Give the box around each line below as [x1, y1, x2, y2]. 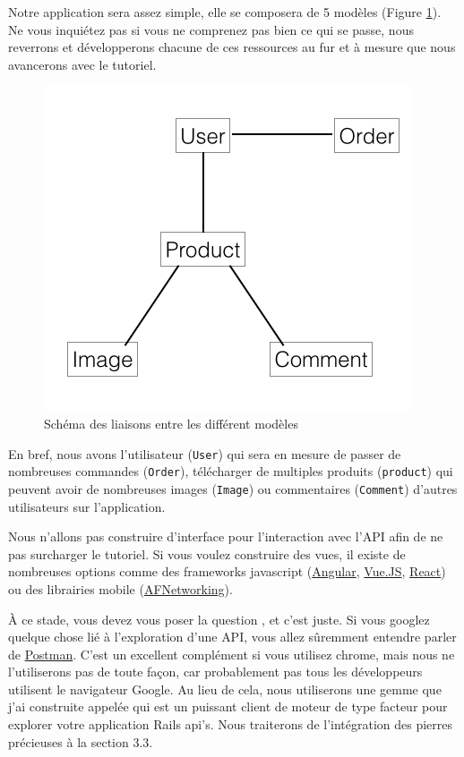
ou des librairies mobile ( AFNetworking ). [8, 579, 233, 598]
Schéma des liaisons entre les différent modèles [44, 413, 298, 432]
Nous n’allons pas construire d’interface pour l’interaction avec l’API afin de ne [8, 527, 443, 546]
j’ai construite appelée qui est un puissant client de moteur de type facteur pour [8, 697, 448, 716]
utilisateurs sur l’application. [8, 497, 166, 515]
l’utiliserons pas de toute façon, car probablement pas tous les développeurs [8, 662, 423, 681]
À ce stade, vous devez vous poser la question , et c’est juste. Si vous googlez [8, 609, 430, 628]
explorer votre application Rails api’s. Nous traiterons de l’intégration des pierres [8, 715, 453, 734]
